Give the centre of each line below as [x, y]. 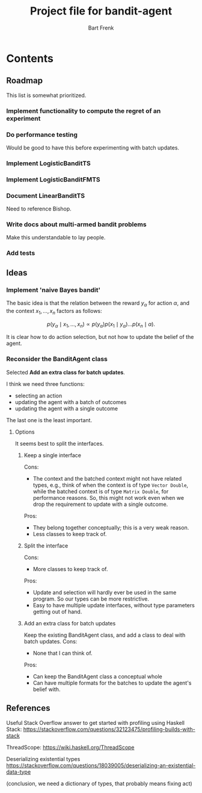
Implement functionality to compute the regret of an [84, 111]
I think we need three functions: [46, 384]
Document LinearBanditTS [46, 195]
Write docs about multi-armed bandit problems [76, 224]
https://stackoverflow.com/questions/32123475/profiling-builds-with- [109, 729]
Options [25, 432]
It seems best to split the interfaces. [59, 443]
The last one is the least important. [49, 420]
